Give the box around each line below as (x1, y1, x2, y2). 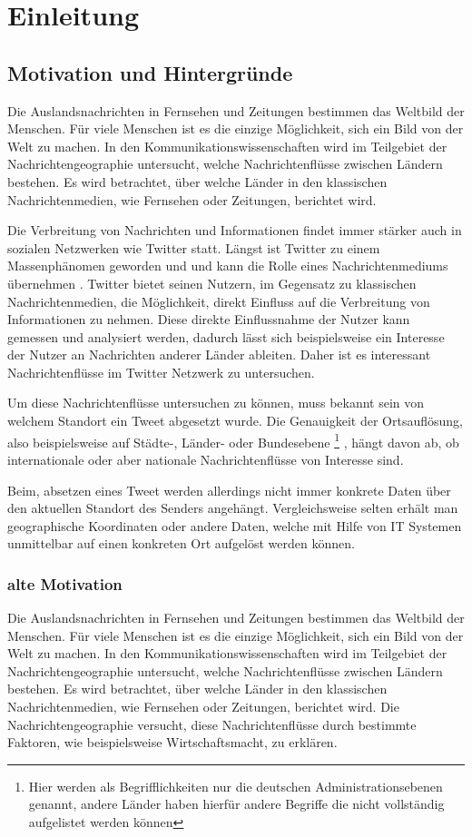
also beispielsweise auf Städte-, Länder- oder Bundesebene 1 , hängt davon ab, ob (7, 429, 459, 451)
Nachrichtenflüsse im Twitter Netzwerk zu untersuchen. (7, 362, 315, 381)
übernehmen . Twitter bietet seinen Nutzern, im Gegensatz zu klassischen (7, 273, 417, 292)
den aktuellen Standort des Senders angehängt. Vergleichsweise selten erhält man (7, 498, 458, 517)
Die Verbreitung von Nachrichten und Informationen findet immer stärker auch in (7, 221, 462, 240)
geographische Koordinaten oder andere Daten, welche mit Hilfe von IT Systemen (7, 516, 462, 535)
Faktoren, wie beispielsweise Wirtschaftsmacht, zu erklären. (7, 733, 338, 752)
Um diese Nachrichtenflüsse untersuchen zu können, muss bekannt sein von (7, 393, 425, 412)
